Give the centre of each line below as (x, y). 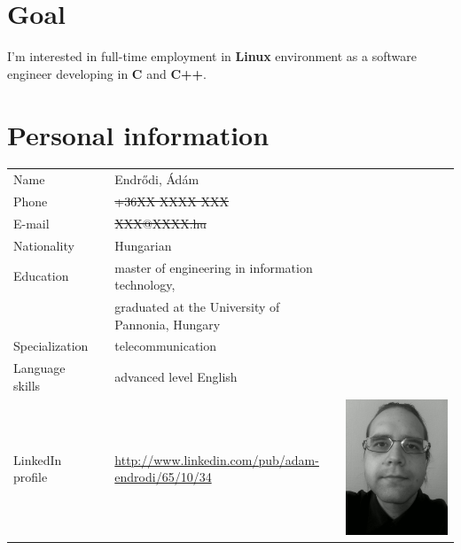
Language (39, 368)
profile (31, 477)
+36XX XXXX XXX (172, 201)
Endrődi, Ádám (157, 179)
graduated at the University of (197, 306)
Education (41, 276)
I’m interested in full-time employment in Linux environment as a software (212, 56)
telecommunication (166, 346)
